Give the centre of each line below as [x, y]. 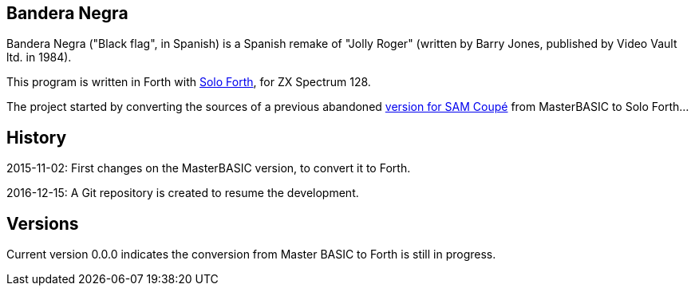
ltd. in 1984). [39, 57]
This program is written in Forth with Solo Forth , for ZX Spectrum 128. [189, 82]
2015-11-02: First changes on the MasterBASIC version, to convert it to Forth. [209, 168]
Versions [43, 223]
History [37, 137]
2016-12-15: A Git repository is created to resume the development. [183, 193]
